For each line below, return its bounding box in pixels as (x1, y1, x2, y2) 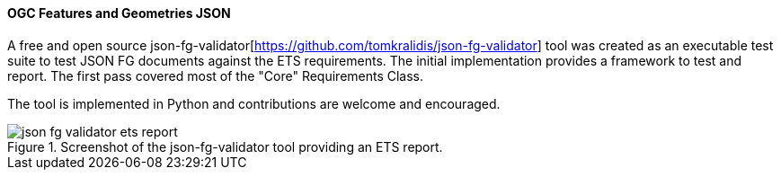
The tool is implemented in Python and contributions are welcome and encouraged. (7, 95, 501, 111)
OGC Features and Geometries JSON (7, 5, 231, 21)
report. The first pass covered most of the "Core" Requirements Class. (7, 67, 424, 84)
